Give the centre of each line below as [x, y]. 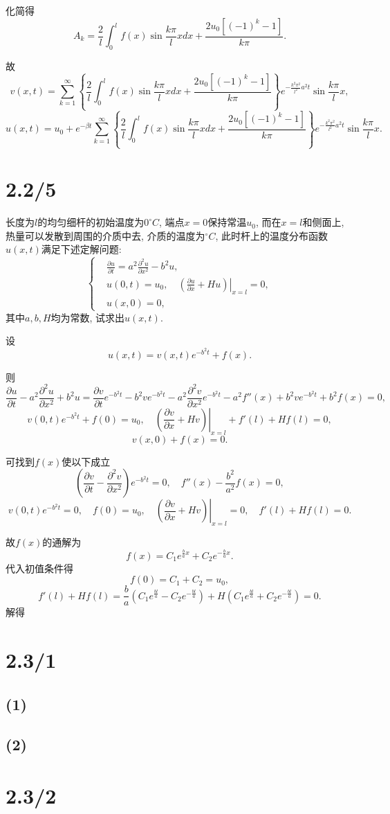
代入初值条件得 [39, 568]
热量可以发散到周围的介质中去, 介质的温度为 [105, 235]
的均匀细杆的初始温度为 [91, 222]
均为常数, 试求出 [88, 317]
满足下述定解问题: [81, 249]
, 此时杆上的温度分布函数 [271, 235]
